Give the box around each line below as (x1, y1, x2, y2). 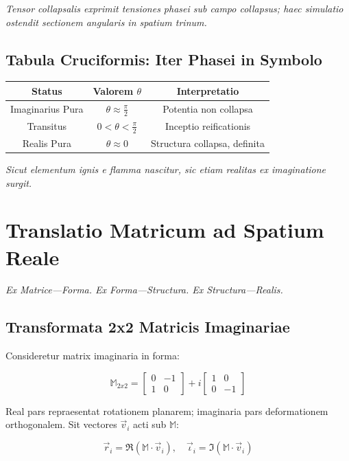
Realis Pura (22, 135, 71, 150)
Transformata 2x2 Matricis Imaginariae (5, 316, 290, 337)
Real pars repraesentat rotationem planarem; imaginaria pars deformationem (5, 403, 328, 418)
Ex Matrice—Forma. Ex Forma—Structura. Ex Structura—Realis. (5, 282, 283, 297)
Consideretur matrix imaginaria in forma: (5, 348, 180, 363)
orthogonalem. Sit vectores (5, 417, 117, 431)
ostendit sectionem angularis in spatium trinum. (5, 14, 207, 29)
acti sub (132, 417, 167, 431)
